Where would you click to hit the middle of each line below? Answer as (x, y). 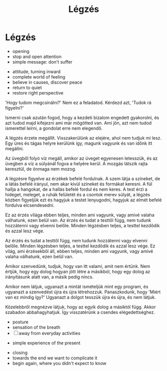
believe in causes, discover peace (47, 82)
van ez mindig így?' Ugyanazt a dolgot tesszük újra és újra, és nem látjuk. (81, 297)
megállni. (14, 148)
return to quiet (27, 87)
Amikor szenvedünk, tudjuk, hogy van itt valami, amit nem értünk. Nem (78, 266)
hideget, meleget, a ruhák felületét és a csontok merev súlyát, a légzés (78, 194)
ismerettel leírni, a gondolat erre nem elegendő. (54, 128)
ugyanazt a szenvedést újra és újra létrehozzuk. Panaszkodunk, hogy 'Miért (83, 292)
